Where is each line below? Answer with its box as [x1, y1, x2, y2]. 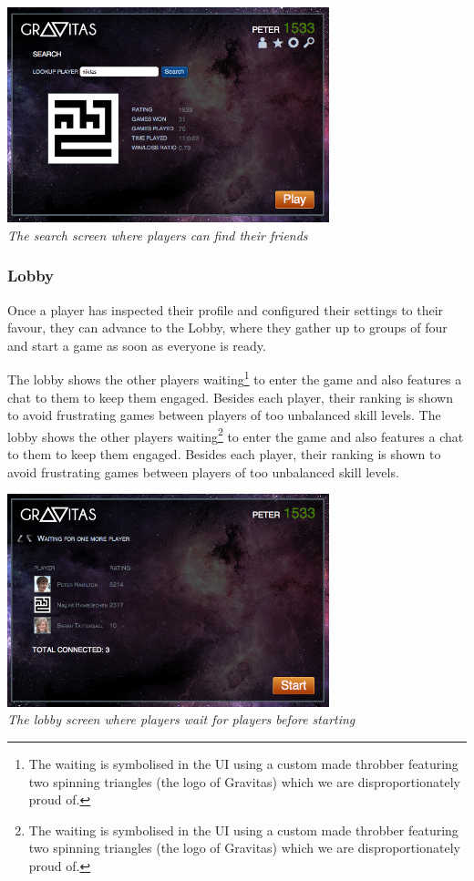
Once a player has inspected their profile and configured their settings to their [7, 300, 444, 319]
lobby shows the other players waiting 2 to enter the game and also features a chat [7, 424, 464, 446]
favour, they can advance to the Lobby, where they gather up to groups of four [7, 318, 448, 337]
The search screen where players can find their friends [7, 225, 308, 244]
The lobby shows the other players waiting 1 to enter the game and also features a [7, 367, 462, 388]
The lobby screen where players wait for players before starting [7, 710, 355, 729]
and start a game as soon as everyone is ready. [7, 335, 266, 354]
